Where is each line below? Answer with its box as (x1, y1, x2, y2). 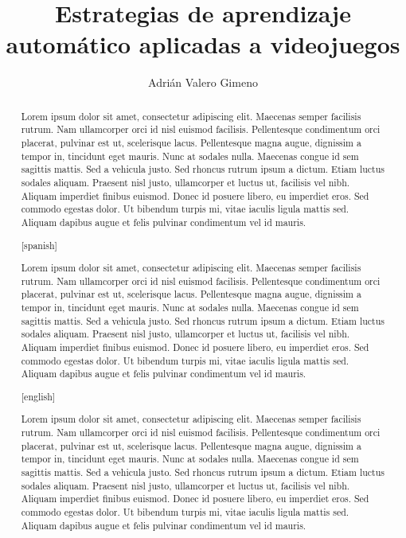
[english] (21, 389, 56, 403)
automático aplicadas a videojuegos (6, 28, 400, 60)
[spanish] (21, 238, 57, 251)
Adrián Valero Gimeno (148, 74, 258, 91)
